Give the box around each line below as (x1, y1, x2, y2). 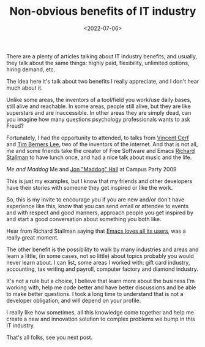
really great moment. (6, 233, 59, 241)
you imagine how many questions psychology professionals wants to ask (6, 115, 191, 123)
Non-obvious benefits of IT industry (9, 4, 196, 18)
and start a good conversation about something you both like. (6, 215, 162, 222)
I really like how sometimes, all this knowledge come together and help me (6, 308, 195, 316)
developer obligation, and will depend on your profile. (6, 297, 141, 304)
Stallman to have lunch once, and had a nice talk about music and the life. (6, 154, 192, 161)
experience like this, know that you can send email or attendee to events (6, 202, 189, 209)
